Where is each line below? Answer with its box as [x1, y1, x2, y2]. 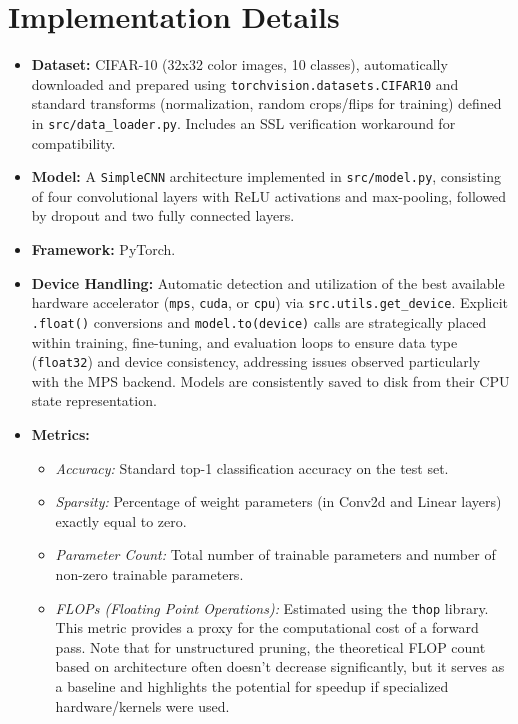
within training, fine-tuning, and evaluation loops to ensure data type [31, 331, 458, 352]
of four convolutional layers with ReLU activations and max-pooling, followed [31, 185, 507, 206]
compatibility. [31, 132, 116, 153]
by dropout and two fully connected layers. [31, 205, 295, 226]
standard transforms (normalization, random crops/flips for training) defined [31, 93, 502, 114]
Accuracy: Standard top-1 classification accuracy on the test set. [55, 457, 449, 478]
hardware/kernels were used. [55, 695, 230, 716]
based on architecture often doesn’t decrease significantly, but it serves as [55, 656, 505, 677]
